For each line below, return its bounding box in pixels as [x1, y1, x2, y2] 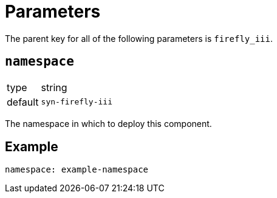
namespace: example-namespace [5, 165, 149, 175]
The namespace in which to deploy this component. [5, 118, 212, 129]
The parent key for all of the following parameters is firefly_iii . [5, 33, 273, 44]
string [41, 81, 67, 94]
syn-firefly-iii [41, 97, 112, 107]
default [7, 95, 39, 108]
